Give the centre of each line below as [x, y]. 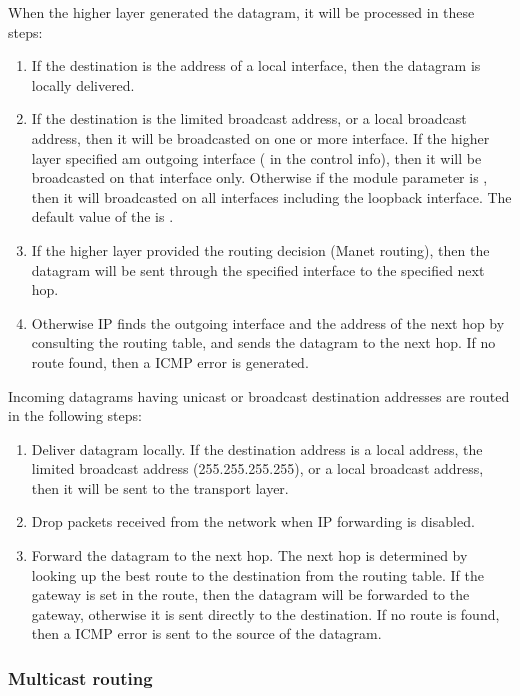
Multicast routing [80, 677]
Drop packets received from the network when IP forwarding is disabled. [253, 521]
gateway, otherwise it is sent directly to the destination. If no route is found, [265, 613]
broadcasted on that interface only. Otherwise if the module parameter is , [259, 177]
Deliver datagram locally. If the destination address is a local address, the [257, 448]
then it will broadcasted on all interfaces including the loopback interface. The [271, 196]
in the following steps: [75, 415]
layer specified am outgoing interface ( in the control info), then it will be [256, 157]
